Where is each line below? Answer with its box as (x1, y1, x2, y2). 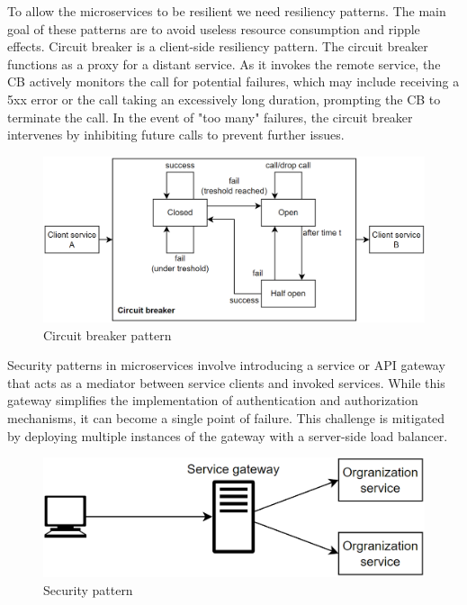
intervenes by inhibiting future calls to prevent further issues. (7, 125, 345, 144)
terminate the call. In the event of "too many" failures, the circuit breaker (7, 107, 413, 126)
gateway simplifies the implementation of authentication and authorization (7, 391, 418, 410)
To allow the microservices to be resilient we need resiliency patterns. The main (7, 2, 446, 20)
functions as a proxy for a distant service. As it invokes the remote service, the (7, 54, 441, 73)
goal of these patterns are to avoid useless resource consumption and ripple (7, 19, 420, 38)
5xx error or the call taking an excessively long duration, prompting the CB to (7, 89, 441, 108)
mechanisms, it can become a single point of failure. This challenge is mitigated (7, 408, 445, 427)
